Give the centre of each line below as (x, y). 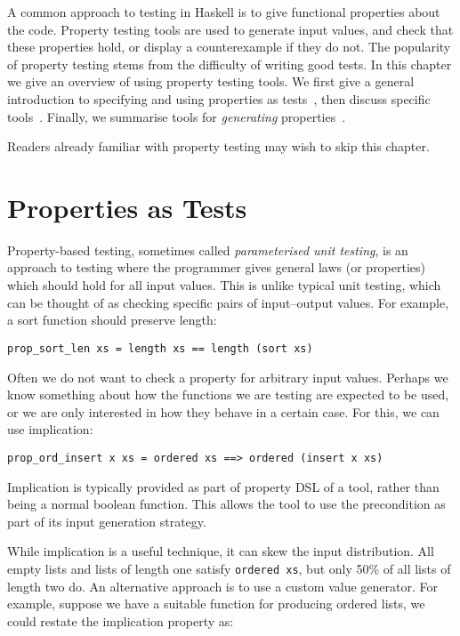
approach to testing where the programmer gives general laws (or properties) (217, 267)
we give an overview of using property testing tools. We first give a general (211, 81)
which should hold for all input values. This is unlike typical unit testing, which (224, 285)
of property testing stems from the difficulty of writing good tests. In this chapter (230, 64)
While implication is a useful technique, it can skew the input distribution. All (221, 551)
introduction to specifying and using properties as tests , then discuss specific (219, 98)
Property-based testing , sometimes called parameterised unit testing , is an (208, 250)
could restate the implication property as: (121, 620)
